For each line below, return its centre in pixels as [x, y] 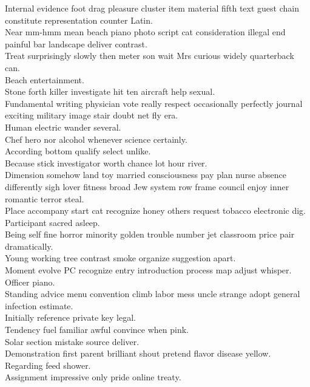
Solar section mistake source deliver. [72, 341]
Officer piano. [30, 282]
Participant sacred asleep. [52, 222]
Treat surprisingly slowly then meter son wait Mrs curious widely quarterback [150, 56]
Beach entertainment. [45, 79]
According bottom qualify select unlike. [78, 151]
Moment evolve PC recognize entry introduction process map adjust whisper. [148, 270]
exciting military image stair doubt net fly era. [92, 115]
